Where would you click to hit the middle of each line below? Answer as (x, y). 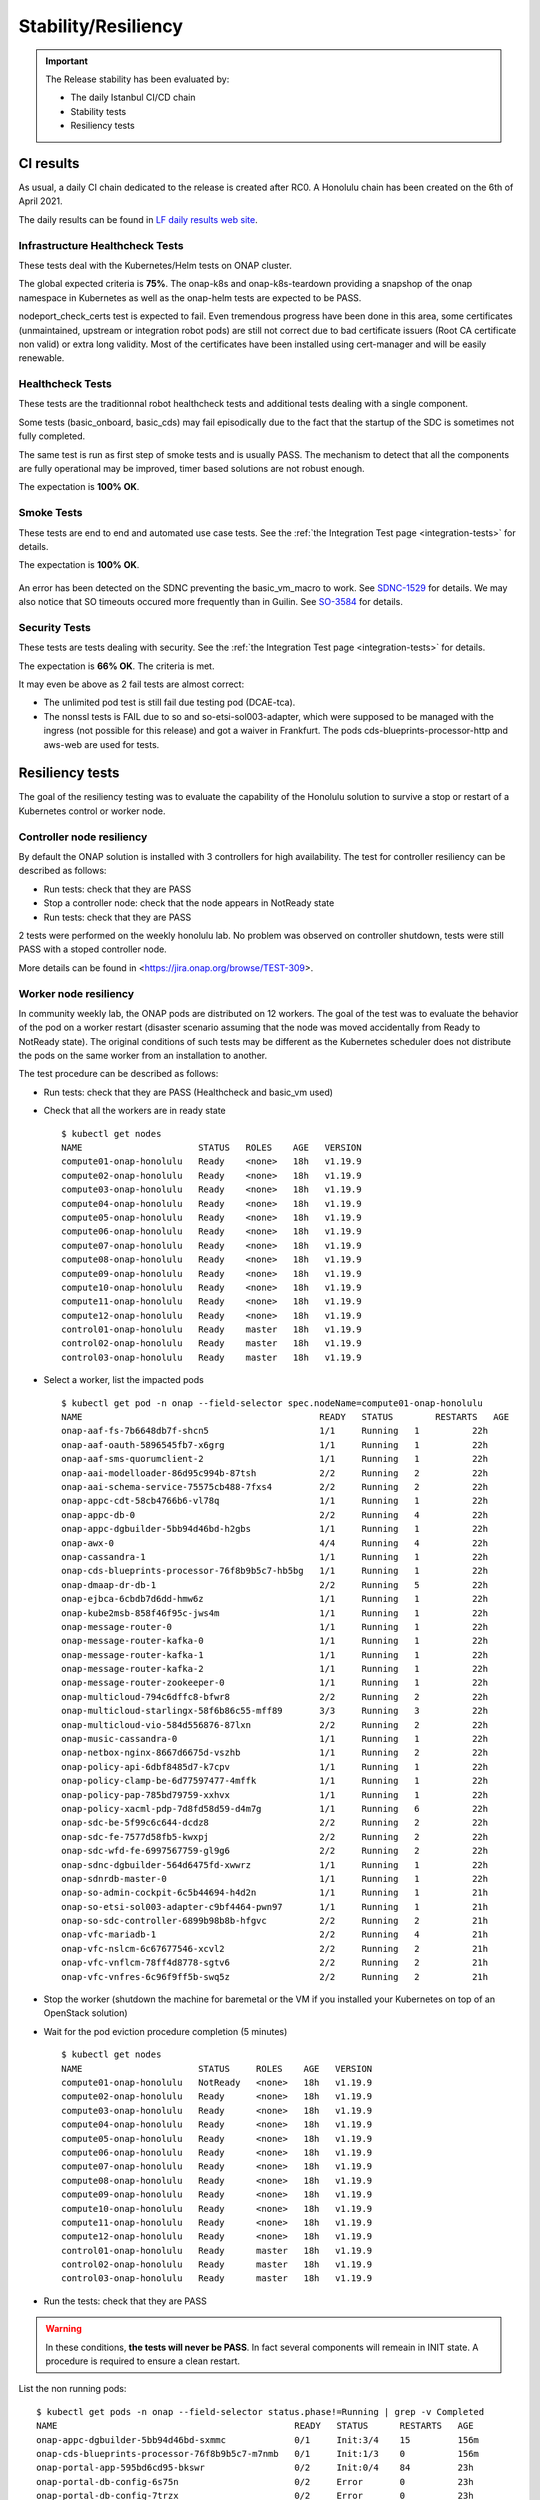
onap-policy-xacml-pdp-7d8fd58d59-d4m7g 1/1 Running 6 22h (275, 1808)
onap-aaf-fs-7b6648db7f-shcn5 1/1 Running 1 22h (275, 1431)
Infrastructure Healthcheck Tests (101, 245)
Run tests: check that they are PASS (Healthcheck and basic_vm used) (188, 1092)
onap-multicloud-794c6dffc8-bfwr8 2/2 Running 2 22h (275, 1696)
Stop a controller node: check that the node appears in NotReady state (189, 903)
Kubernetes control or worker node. (92, 811)
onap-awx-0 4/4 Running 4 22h (275, 1543)
